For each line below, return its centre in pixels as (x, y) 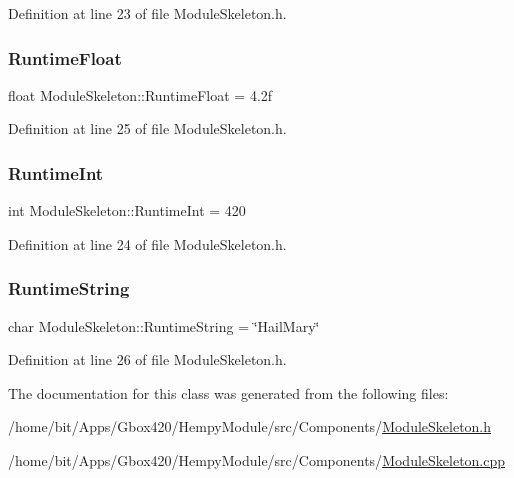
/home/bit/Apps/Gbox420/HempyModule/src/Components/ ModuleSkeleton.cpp (257, 460)
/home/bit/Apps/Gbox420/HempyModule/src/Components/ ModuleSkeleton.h (250, 426)
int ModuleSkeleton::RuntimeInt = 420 (127, 210)
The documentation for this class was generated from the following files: (228, 392)
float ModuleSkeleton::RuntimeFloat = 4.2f (140, 94)
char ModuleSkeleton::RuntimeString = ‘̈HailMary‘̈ (164, 325)
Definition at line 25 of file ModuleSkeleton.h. (147, 128)
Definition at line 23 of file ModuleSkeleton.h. (147, 13)
